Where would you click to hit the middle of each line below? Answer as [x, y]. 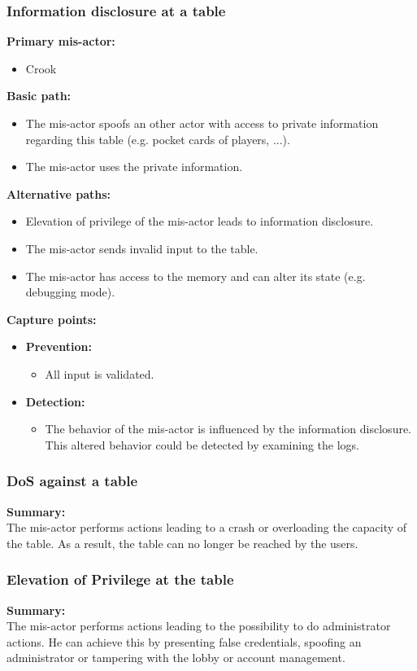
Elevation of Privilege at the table [120, 579]
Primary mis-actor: [61, 41]
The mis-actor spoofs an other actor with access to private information [202, 123]
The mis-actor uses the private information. [134, 167]
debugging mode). [70, 292]
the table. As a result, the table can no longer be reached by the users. [182, 543]
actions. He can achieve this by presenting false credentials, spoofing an [184, 641]
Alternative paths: [59, 193]
